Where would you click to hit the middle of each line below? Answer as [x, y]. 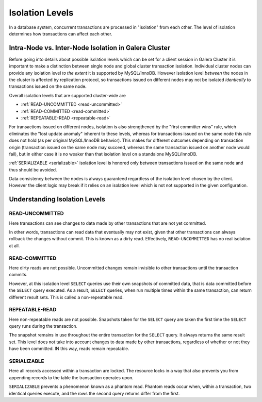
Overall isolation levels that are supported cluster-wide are [67, 95]
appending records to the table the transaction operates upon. [71, 377]
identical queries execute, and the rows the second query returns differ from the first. [94, 393]
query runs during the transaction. [43, 326]
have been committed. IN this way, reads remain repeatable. [69, 349]
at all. [15, 246]
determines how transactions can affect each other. [61, 33]
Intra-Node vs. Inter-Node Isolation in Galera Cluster [90, 48]
